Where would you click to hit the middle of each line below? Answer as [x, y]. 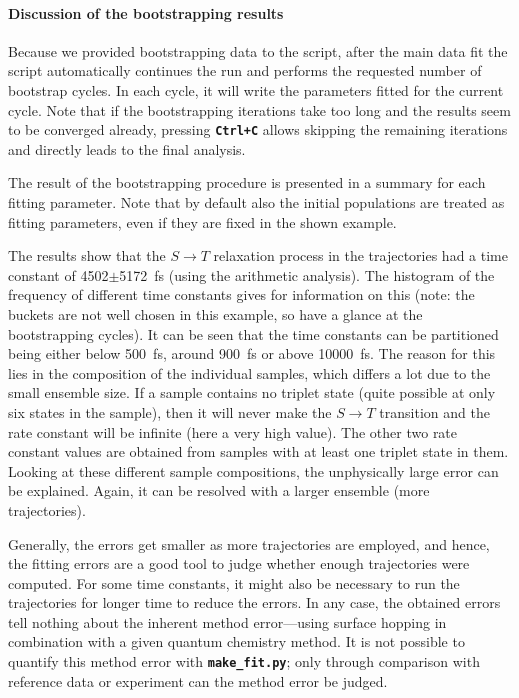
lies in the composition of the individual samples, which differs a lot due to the [249, 372]
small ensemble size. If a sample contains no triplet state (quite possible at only [252, 392]
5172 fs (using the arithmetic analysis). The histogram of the [307, 274]
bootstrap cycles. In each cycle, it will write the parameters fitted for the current [256, 89]
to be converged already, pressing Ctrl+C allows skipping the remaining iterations [258, 129]
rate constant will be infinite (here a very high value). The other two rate [233, 431]
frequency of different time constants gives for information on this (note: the [241, 294]
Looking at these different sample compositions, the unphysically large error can [253, 470]
